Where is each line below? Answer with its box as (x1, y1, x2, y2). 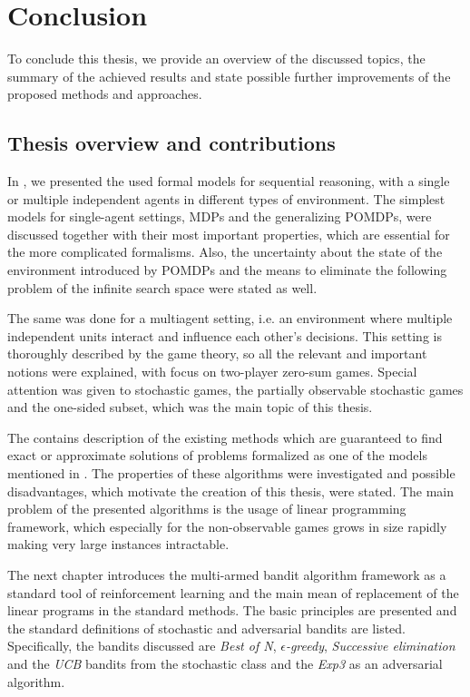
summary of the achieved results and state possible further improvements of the (7, 66, 451, 85)
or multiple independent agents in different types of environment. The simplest (7, 189, 446, 208)
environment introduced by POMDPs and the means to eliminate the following (7, 260, 447, 280)
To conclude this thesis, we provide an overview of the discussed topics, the (7, 49, 426, 68)
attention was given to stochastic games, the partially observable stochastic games (7, 379, 464, 398)
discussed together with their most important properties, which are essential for (7, 224, 450, 243)
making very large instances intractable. (7, 535, 230, 554)
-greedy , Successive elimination (285, 636, 455, 655)
